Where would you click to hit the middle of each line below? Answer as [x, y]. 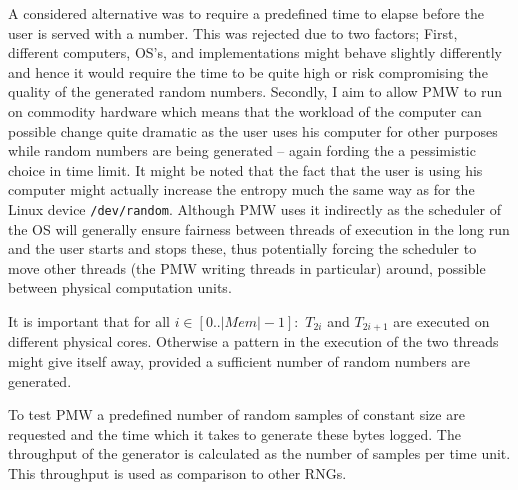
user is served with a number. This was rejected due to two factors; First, [233, 32]
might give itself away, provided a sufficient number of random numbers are [239, 361]
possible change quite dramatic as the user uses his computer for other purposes [253, 130]
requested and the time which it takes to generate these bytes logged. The [234, 433]
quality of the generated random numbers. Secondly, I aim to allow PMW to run [255, 91]
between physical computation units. [120, 287]
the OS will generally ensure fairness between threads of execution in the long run [259, 228]
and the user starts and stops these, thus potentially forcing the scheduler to [242, 248]
